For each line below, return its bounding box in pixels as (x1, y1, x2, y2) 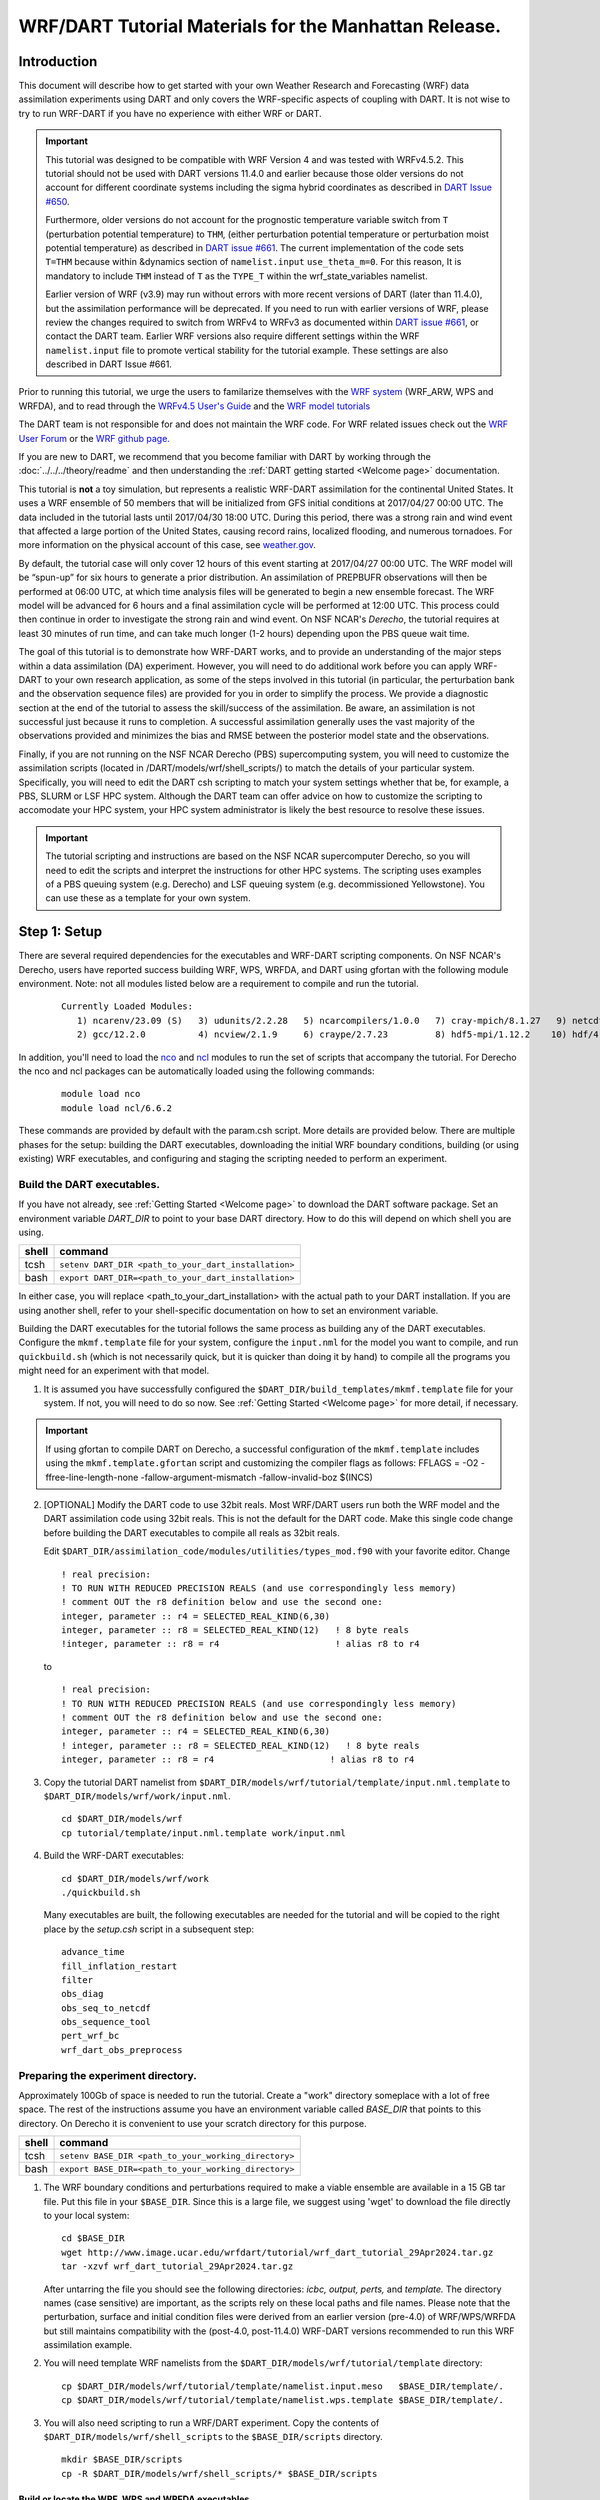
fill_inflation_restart (61, 1960, 178, 1972)
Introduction (18, 53, 98, 70)
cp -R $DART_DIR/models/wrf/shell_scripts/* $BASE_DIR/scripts (61, 2468, 378, 2479)
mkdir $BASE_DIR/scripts (61, 2454, 183, 2465)
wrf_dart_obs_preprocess (61, 2044, 183, 2055)
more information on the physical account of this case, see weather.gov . (18, 539, 317, 551)
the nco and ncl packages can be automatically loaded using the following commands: (18, 1065, 375, 1077)
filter (61, 1974, 94, 1985)
